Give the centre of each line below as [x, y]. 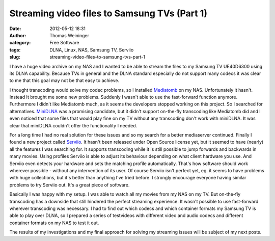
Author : [18, 35]
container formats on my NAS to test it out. [54, 223]
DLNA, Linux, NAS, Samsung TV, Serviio [92, 50]
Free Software [64, 43]
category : [20, 43]
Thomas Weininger [69, 35]
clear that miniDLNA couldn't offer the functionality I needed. [73, 125]
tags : [15, 50]
